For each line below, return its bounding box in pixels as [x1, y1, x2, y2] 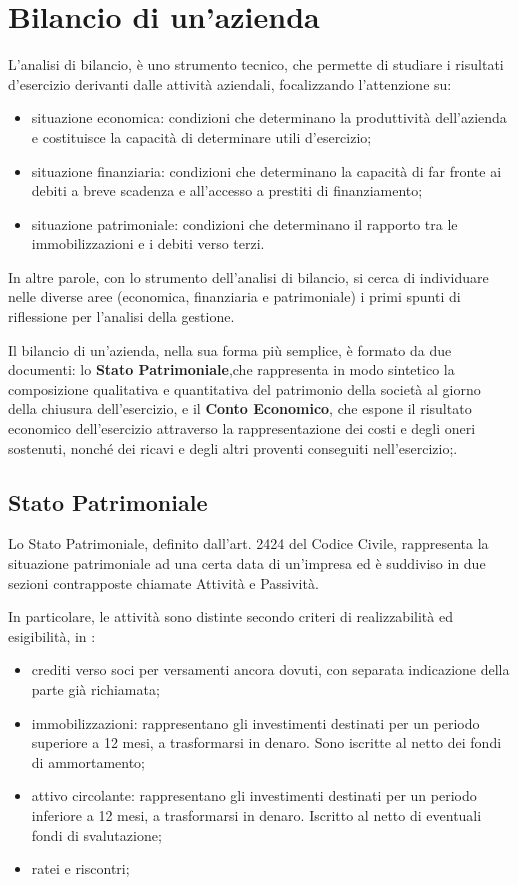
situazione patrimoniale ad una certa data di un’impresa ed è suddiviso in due [8, 553, 486, 574]
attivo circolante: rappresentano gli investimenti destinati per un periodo [31, 785, 477, 806]
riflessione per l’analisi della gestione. [8, 306, 235, 327]
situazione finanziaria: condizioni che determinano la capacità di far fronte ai [31, 160, 502, 181]
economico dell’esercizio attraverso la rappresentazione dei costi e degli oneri [8, 418, 476, 439]
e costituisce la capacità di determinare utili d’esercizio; [31, 126, 372, 147]
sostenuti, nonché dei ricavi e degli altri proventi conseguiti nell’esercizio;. [8, 437, 458, 458]
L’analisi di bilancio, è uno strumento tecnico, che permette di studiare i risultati [8, 54, 504, 75]
